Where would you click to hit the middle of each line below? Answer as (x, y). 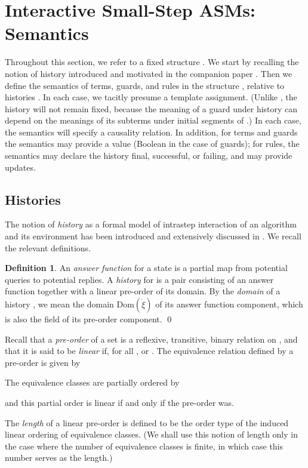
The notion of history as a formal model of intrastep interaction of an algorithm (151, 224)
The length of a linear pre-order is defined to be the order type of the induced (147, 422)
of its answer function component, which (229, 304)
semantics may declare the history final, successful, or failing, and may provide (149, 156)
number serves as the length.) (59, 458)
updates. (20, 167)
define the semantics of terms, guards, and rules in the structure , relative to (145, 85)
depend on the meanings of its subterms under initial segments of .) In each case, (153, 120)
